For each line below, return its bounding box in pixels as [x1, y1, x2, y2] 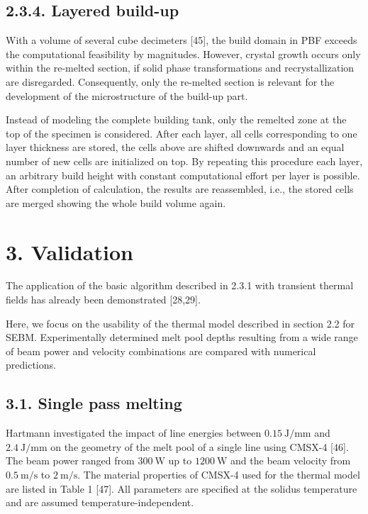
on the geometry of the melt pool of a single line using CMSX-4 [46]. [50, 439, 349, 454]
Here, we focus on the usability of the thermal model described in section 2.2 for [6, 315, 355, 330]
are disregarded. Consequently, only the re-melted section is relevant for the [6, 74, 335, 89]
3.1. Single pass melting [6, 392, 182, 414]
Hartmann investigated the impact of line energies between [6, 425, 262, 440]
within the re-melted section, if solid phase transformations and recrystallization [6, 60, 355, 75]
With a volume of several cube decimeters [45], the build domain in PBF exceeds [6, 33, 357, 48]
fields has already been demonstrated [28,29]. [6, 292, 201, 307]
